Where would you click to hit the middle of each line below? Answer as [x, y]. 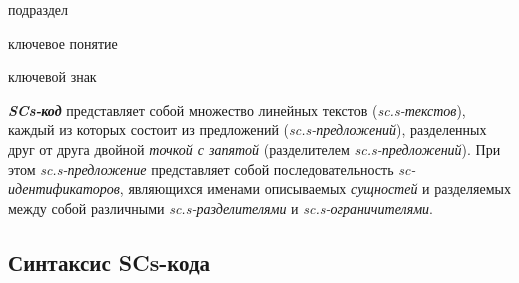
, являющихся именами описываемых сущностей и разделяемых [315, 188]
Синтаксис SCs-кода [109, 261]
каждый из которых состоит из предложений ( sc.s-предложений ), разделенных [247, 129]
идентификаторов [64, 188]
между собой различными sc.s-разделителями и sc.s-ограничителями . [220, 207]
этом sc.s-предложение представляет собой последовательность [201, 168]
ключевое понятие [63, 42]
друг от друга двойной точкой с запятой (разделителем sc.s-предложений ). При [254, 148]
